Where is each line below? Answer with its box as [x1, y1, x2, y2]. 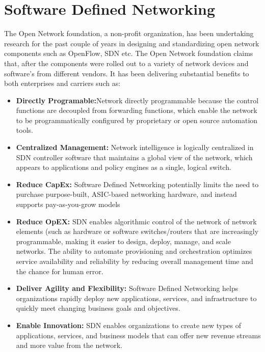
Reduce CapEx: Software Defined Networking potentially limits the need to [16, 179, 259, 189]
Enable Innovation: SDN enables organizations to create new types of [16, 319, 242, 330]
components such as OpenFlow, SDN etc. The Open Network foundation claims [4, 48, 253, 58]
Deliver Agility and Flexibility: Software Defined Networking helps [16, 283, 238, 294]
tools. [16, 125, 33, 135]
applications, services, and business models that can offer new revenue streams [16, 330, 261, 340]
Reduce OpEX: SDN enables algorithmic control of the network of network [16, 216, 257, 226]
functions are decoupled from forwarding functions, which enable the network [16, 105, 257, 115]
